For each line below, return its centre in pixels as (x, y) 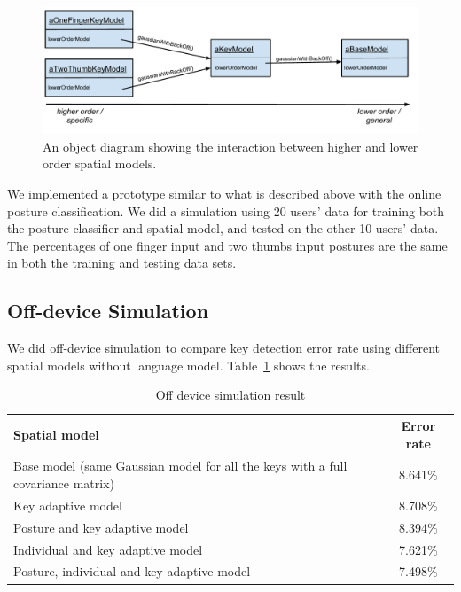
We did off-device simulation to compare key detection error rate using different (224, 348)
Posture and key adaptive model (101, 527)
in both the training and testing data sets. (122, 263)
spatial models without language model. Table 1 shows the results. (188, 365)
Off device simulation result (230, 395)
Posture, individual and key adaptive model (132, 571)
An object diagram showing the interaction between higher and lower (230, 146)
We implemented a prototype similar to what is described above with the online (224, 194)
